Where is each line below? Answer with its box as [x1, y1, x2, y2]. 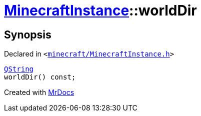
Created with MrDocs [4, 88, 74, 97]
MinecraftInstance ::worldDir [4, 2, 197, 19]
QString [4, 65, 34, 73]
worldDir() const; [4, 73, 76, 81]
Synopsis [4, 28, 51, 41]
